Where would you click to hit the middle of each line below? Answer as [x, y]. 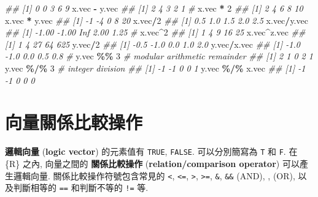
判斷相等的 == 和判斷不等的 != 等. [81, 188]
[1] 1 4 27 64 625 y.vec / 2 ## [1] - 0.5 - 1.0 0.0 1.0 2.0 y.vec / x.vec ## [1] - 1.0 [153, 44]
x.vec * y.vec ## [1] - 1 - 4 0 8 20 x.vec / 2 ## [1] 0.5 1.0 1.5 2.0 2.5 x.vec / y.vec [157, 20]
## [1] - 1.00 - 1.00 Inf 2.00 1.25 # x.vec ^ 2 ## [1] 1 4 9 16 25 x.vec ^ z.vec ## [155, 32]
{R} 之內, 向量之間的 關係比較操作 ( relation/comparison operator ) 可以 [152, 163]
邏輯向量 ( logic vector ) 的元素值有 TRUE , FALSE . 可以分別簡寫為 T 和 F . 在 [151, 151]
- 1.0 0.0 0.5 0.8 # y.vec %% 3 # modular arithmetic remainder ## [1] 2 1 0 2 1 [159, 56]
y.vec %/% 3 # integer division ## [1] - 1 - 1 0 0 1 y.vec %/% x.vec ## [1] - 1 [155, 68]
